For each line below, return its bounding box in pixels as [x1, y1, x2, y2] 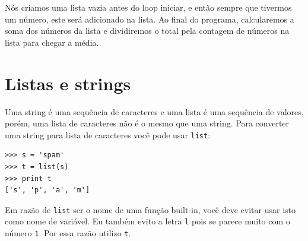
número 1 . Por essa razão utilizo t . [5, 227, 131, 239]
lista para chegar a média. [5, 36, 99, 48]
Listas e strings [5, 71, 131, 95]
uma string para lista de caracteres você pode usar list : [5, 128, 211, 141]
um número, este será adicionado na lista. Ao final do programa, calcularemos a [5, 12, 294, 25]
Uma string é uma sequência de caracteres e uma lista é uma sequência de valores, [5, 105, 304, 118]
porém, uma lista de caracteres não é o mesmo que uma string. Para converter [5, 117, 290, 129]
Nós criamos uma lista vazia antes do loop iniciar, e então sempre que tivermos [5, 1, 292, 13]
